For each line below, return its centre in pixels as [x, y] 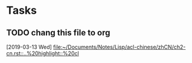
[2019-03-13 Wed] [29, 47]
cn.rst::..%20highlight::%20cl [43, 53]
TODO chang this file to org [58, 33]
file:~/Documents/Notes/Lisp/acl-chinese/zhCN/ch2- [120, 47]
